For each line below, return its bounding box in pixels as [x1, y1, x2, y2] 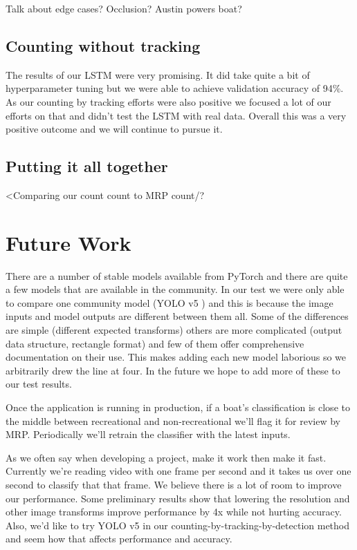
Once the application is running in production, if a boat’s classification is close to [6, 400, 350, 415]
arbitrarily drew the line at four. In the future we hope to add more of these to [6, 363, 340, 377]
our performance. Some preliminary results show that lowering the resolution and [6, 491, 350, 505]
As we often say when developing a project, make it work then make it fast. [6, 450, 327, 464]
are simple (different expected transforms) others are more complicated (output [6, 323, 342, 337]
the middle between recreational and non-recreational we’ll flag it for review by [6, 413, 341, 428]
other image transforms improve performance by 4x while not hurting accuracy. [6, 504, 342, 519]
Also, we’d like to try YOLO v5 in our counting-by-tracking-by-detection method [6, 518, 350, 532]
